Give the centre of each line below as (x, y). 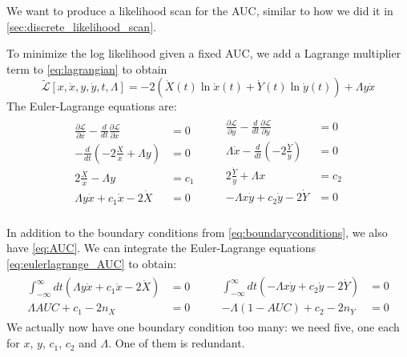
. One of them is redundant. (177, 343)
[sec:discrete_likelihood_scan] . (81, 26)
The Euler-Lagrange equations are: (92, 106)
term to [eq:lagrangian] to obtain (87, 68)
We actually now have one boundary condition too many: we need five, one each (203, 327)
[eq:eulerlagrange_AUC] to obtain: (92, 263)
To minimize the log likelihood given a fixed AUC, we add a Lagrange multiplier (204, 53)
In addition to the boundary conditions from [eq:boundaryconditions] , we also (197, 232)
